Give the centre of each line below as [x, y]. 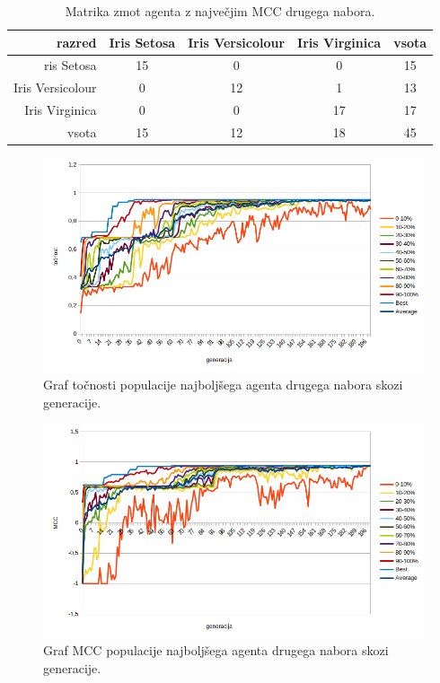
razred [76, 42]
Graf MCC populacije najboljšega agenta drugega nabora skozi [216, 650]
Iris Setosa [142, 42]
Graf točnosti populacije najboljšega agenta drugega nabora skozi [223, 384]
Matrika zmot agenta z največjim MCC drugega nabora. [220, 11]
